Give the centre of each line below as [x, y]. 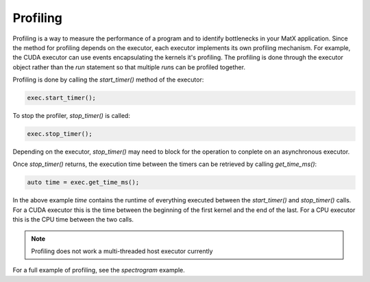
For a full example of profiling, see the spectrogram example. [99, 270]
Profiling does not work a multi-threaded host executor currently [122, 251]
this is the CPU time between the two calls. [73, 220]
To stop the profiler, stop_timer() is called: [71, 116]
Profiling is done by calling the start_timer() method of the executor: [108, 80]
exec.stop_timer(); [60, 134]
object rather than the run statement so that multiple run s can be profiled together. [129, 67]
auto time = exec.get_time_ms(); [83, 183]
